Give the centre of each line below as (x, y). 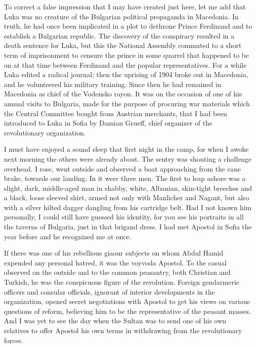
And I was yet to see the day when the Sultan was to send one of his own (115, 321)
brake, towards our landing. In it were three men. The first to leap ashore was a (125, 178)
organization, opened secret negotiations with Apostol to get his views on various (127, 301)
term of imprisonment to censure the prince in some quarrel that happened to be (127, 55)
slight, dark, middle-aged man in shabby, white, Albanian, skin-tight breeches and (128, 188)
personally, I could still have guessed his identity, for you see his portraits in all (124, 217)
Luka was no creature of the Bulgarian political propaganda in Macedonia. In (121, 16)
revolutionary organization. (45, 132)
